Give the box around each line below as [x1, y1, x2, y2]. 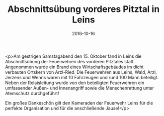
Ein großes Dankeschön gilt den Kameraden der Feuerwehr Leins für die [5, 100, 153, 106]
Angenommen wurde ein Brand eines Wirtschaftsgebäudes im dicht [5, 64, 144, 70]
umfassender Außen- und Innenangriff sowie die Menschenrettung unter [5, 85, 154, 91]
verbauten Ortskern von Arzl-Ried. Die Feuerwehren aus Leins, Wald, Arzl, [5, 69, 157, 75]
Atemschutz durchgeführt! [5, 90, 60, 96]
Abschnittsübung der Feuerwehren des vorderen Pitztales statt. [5, 58, 135, 64]
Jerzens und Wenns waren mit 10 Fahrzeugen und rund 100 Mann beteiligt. [5, 74, 159, 80]
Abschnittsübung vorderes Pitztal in [7, 3, 160, 15]
